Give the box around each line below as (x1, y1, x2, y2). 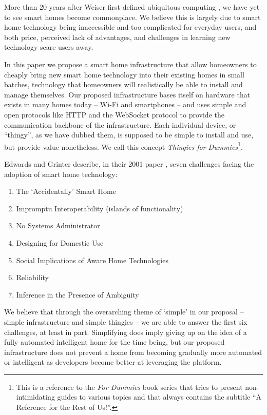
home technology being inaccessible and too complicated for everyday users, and (4, 22, 257, 32)
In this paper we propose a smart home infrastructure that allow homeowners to (4, 58, 257, 69)
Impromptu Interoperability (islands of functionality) (16, 203, 183, 213)
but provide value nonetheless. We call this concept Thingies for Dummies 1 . (4, 140, 243, 152)
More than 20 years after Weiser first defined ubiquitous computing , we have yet (4, 2, 260, 12)
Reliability (16, 272, 49, 283)
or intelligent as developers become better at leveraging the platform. (4, 357, 222, 367)
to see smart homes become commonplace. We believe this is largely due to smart (4, 11, 261, 22)
